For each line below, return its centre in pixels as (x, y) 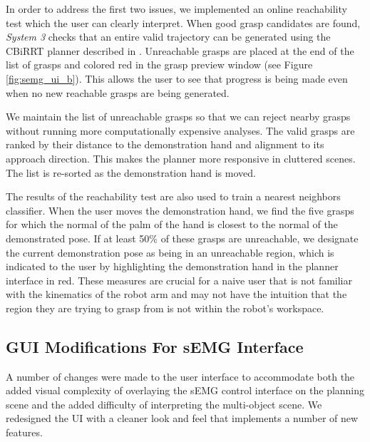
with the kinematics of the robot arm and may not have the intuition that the (176, 294)
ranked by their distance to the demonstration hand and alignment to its (165, 144)
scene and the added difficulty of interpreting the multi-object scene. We (164, 404)
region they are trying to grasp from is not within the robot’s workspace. (165, 308)
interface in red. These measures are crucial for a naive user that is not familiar (179, 280)
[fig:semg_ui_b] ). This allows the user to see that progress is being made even (177, 78)
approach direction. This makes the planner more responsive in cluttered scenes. (181, 158)
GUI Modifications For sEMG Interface (155, 346)
